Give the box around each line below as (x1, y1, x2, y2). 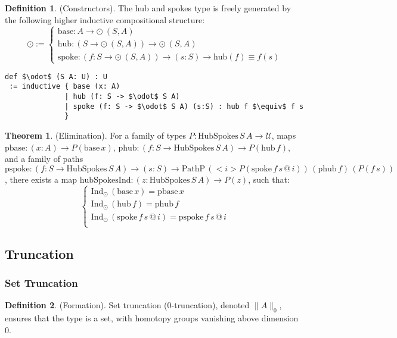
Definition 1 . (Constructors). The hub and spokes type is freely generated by (5, 2, 291, 14)
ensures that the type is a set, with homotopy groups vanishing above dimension (5, 312, 299, 324)
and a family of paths (5, 152, 83, 165)
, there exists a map (5, 173, 77, 185)
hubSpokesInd (79, 176, 131, 184)
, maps (271, 129, 296, 142)
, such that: (248, 173, 290, 185)
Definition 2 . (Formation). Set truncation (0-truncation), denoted (5, 299, 250, 311)
